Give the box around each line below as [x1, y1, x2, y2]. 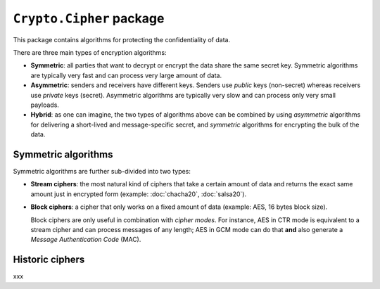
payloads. [30, 101, 60, 109]
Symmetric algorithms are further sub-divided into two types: [13, 167, 191, 175]
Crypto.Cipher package [13, 11, 165, 26]
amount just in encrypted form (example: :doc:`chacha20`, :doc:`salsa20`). [30, 190, 246, 198]
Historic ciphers [13, 254, 85, 266]
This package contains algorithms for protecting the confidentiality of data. [13, 35, 231, 44]
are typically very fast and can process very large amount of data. [30, 71, 222, 79]
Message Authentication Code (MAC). [30, 236, 141, 244]
